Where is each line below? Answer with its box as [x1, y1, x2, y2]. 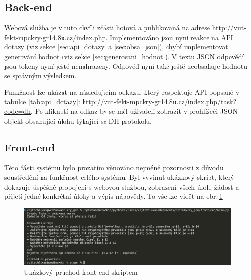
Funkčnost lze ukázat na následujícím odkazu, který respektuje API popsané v [4, 86, 240, 97]
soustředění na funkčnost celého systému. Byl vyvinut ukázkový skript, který [4, 172, 234, 182]
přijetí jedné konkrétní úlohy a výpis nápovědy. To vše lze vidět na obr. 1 [4, 191, 223, 201]
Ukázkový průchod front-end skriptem [24, 266, 138, 277]
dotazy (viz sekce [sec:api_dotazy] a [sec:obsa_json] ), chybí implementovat [4, 42, 228, 52]
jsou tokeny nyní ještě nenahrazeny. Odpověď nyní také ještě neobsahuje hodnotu [4, 61, 247, 71]
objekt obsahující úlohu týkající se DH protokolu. [4, 115, 152, 126]
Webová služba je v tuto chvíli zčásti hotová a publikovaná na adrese [4, 22, 210, 33]
